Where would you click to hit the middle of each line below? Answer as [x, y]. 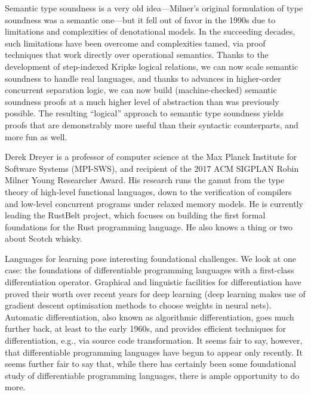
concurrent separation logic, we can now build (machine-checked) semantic [141, 90]
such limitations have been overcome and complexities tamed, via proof [135, 43]
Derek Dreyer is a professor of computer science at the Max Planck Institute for [151, 157]
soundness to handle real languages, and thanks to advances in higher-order [143, 78]
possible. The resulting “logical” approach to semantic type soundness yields [144, 113]
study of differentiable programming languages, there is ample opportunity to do [152, 375]
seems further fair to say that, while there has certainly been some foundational [150, 364]
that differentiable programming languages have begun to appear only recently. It [154, 352]
